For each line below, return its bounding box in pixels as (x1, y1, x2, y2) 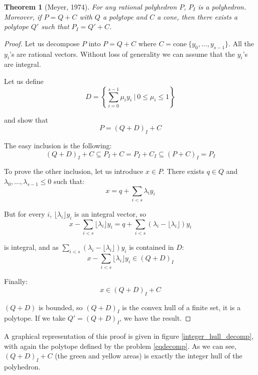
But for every (4, 208, 45, 219)
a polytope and (102, 11, 147, 22)
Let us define (4, 75, 44, 86)
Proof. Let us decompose (4, 38, 80, 48)
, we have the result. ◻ (119, 313, 191, 323)
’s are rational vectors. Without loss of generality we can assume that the (10, 48, 235, 59)
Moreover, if (4, 11, 42, 22)
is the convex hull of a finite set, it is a (122, 302, 241, 312)
